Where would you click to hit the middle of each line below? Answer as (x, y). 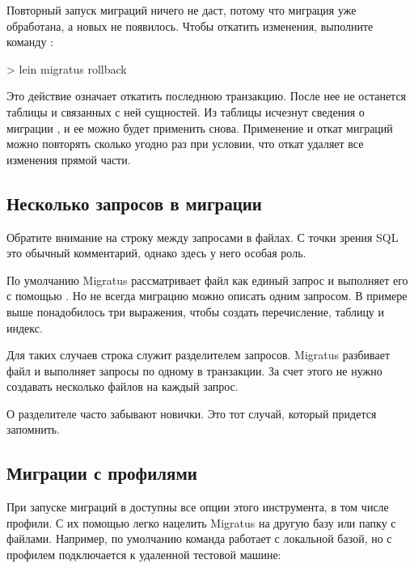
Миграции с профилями (102, 473)
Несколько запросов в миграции (134, 203)
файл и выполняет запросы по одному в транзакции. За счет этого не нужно (194, 370)
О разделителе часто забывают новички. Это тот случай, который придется (192, 413)
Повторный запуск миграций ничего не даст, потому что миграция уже (182, 10)
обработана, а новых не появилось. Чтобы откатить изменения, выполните (190, 25)
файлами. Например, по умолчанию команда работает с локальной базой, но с (199, 538)
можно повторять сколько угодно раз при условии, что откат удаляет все (185, 144)
